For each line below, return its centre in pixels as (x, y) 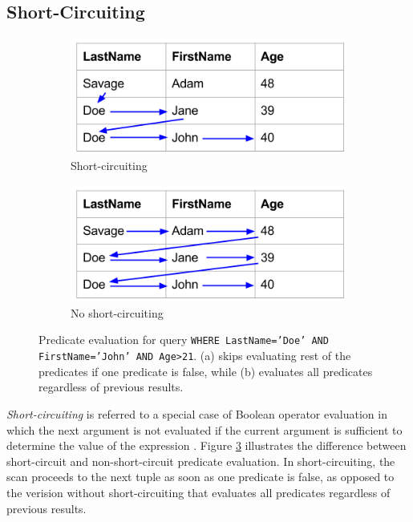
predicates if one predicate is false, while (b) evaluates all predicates (206, 371)
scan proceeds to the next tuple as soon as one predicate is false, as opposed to (200, 477)
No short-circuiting (117, 312)
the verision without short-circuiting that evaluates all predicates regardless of (198, 492)
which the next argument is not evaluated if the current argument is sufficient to (204, 429)
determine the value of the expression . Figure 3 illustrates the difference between (206, 445)
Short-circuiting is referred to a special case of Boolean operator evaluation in (197, 413)
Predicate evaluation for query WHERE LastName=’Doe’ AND (184, 340)
